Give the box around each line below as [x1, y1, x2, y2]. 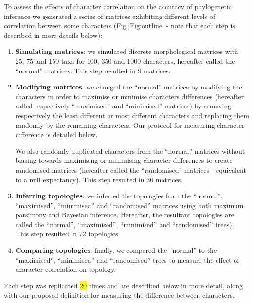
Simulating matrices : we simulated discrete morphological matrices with [15, 46, 238, 56]
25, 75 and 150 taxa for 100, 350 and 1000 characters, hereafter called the [15, 55, 235, 66]
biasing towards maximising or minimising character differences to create [15, 155, 233, 165]
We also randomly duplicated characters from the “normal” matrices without [15, 145, 245, 156]
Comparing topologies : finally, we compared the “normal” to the [15, 245, 217, 255]
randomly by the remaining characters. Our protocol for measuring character [15, 120, 245, 130]
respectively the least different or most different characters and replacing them [15, 110, 249, 120]
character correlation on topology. [15, 264, 116, 274]
